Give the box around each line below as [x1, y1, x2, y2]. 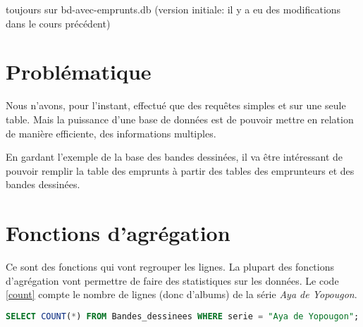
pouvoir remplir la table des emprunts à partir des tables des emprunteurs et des [6, 163, 355, 178]
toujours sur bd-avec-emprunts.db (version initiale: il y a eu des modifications [6, 2, 341, 16]
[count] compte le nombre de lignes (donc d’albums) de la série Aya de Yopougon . [6, 287, 357, 302]
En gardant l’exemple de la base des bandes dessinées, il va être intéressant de [6, 149, 343, 164]
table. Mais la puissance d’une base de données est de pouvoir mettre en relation [6, 111, 354, 126]
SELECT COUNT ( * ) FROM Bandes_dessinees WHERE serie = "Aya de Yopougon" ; [6, 311, 359, 321]
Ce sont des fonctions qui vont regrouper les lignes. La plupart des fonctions [6, 259, 335, 273]
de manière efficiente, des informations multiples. [6, 125, 216, 140]
